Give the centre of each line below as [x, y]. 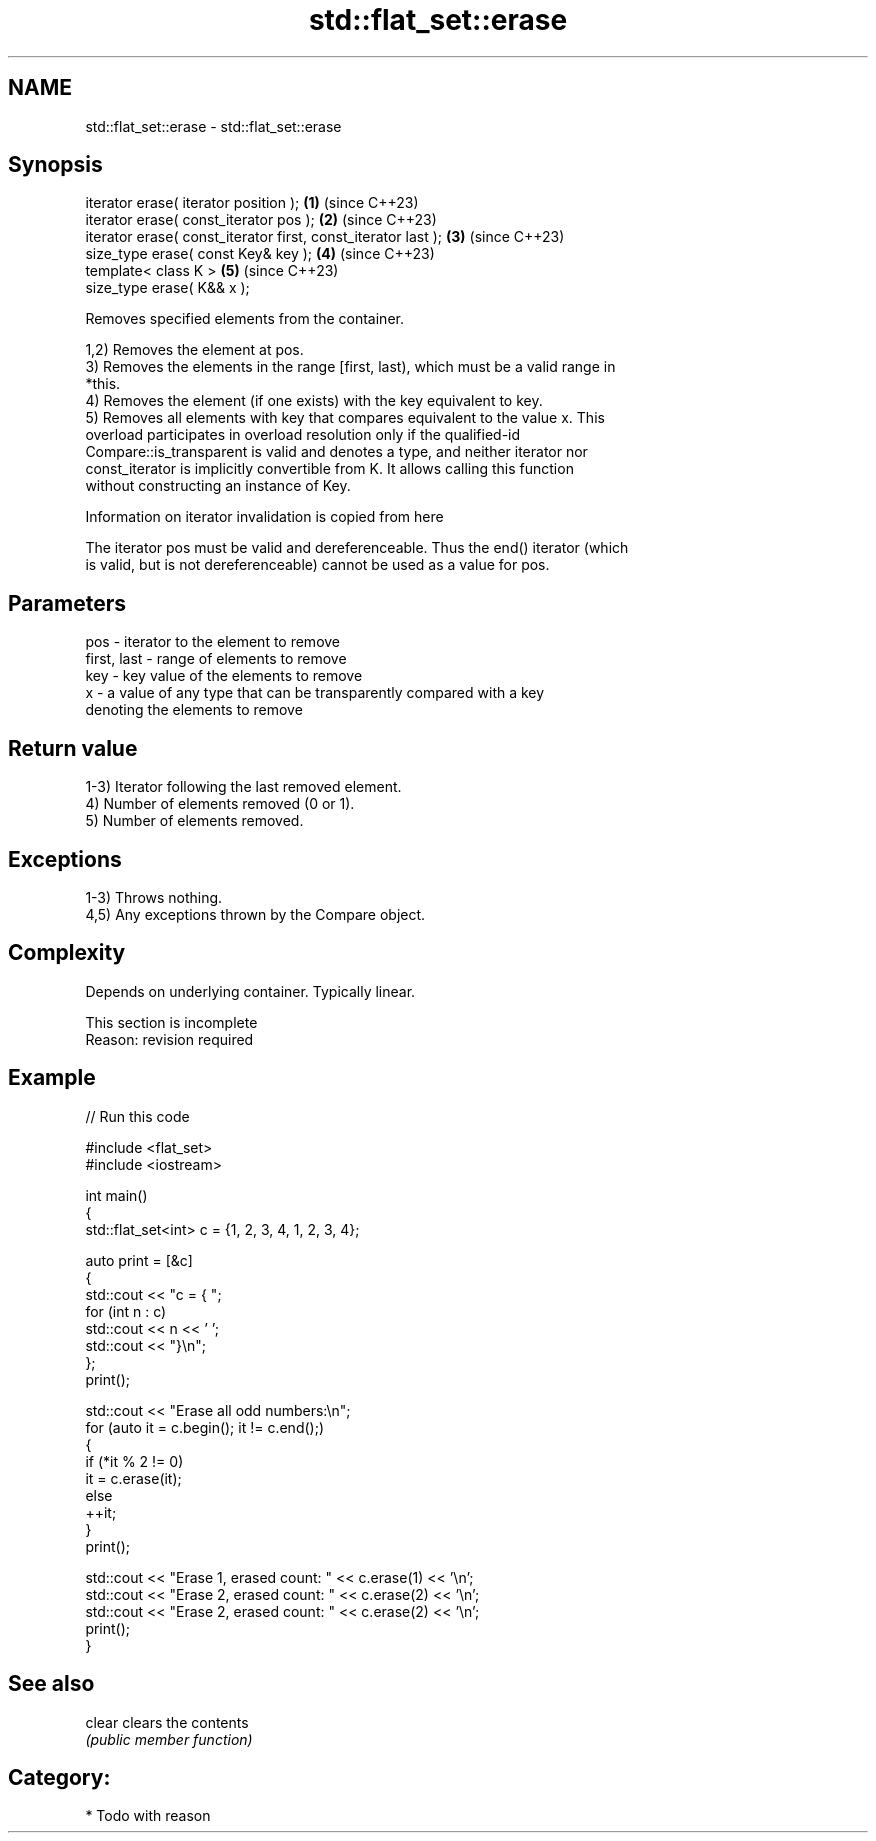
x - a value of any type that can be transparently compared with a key [315, 693]
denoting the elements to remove [194, 710]
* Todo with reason [148, 1816]
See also [51, 1684]
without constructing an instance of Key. [218, 486]
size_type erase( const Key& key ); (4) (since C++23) [260, 254]
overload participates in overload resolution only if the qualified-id [303, 435]
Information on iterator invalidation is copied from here [264, 517]
